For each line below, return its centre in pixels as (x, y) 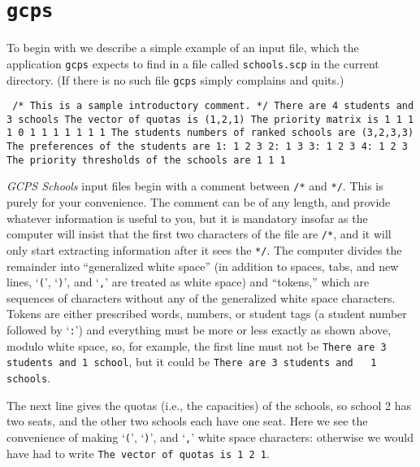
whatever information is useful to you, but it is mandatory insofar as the (187, 218)
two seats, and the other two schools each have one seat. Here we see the (187, 421)
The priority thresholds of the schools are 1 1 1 (146, 160)
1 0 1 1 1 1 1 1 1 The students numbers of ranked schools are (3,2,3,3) (210, 133)
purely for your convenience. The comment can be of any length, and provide (199, 202)
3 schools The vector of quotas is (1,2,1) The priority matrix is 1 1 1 (210, 119)
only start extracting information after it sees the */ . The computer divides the (204, 249)
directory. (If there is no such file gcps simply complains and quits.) (175, 79)
